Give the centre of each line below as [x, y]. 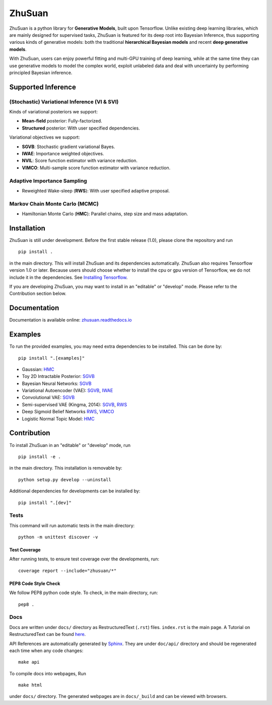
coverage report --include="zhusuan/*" [67, 570]
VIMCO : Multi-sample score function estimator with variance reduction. [96, 168]
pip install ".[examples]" [52, 358]
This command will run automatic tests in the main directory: [72, 525]
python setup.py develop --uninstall [65, 479]
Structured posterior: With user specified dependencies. [81, 128]
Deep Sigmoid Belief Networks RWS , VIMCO [68, 412]
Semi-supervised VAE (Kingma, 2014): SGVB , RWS [75, 404]
